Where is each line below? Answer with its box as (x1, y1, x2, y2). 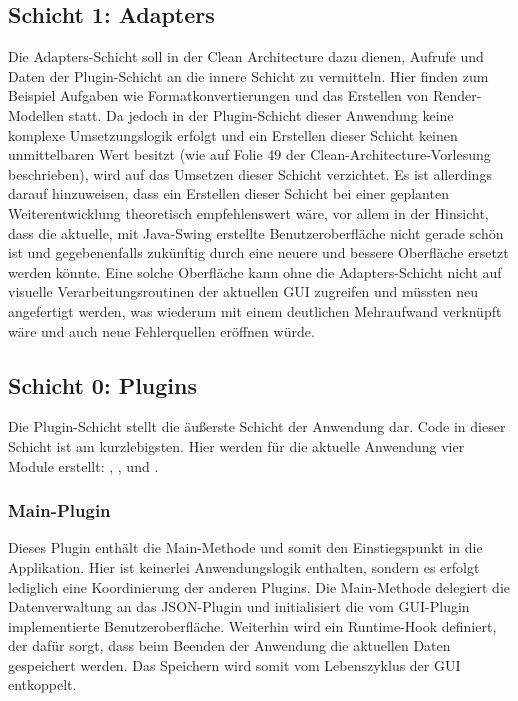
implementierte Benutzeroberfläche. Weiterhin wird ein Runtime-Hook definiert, (8, 615, 497, 636)
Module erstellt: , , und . (8, 455, 159, 476)
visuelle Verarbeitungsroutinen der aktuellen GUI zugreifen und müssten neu (8, 281, 479, 302)
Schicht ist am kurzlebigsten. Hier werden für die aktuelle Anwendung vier (8, 435, 465, 456)
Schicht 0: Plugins (8, 369, 197, 400)
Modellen (8, 104, 65, 125)
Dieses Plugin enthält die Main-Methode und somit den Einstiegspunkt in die (8, 537, 483, 558)
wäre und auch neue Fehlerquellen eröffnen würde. (8, 320, 315, 341)
